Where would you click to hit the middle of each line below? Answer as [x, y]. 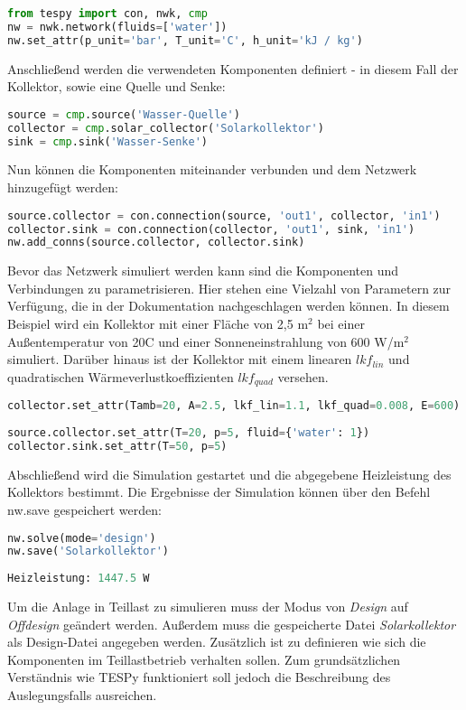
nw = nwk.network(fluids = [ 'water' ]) [117, 27]
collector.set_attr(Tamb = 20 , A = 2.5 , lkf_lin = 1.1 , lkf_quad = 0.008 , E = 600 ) [234, 406]
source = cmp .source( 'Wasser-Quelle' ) [124, 114]
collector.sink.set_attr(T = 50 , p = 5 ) [117, 446]
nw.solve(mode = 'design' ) [82, 538]
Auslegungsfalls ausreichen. [82, 695]
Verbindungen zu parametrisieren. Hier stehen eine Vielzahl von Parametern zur [229, 288]
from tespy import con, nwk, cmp [107, 14]
